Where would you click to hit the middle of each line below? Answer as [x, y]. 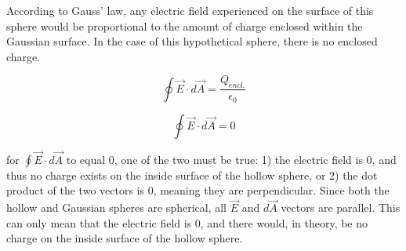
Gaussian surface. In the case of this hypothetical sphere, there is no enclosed [192, 41]
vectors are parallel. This [341, 207]
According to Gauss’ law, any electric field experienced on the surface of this [190, 10]
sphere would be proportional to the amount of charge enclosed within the [185, 25]
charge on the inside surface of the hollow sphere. [125, 238]
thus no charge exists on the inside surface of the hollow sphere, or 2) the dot [192, 175]
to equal [86, 159]
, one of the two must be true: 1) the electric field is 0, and [255, 159]
